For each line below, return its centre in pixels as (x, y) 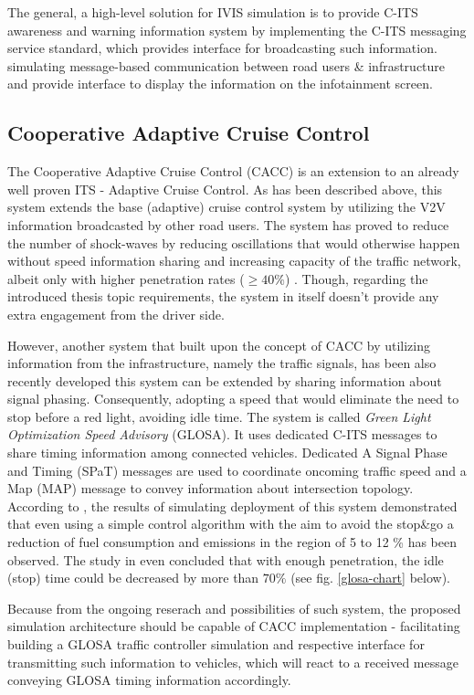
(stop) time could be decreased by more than (133, 578)
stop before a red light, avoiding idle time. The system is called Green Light (219, 416)
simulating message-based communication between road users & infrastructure (226, 65)
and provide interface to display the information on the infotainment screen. (220, 84)
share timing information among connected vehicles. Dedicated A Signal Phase (227, 453)
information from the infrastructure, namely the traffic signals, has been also (222, 363)
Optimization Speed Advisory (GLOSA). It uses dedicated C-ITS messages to (222, 434)
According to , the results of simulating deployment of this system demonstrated (232, 505)
